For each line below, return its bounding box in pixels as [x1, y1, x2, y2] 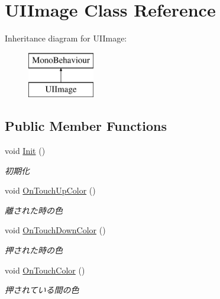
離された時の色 [5, 204, 63, 216]
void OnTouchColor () [5, 263, 85, 276]
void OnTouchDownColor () [5, 224, 106, 236]
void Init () [5, 144, 46, 157]
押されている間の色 [5, 284, 79, 296]
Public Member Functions [5, 117, 167, 135]
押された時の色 [5, 244, 63, 256]
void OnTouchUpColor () [5, 184, 96, 197]
